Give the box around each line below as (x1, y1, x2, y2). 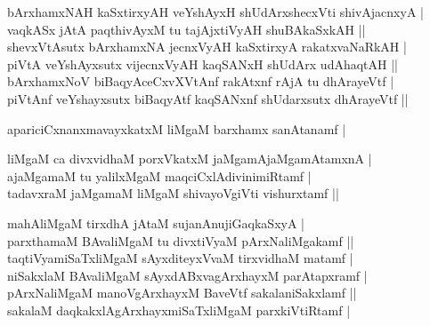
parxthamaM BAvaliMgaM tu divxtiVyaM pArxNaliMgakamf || (7, 231, 354, 250)
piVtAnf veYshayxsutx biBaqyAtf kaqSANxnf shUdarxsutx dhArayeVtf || (7, 89, 409, 107)
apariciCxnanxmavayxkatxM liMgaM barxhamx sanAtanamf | (7, 119, 346, 138)
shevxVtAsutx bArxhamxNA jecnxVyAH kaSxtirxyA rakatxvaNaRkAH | (7, 37, 407, 56)
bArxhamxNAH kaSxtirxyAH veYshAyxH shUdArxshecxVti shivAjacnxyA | (7, 3, 424, 20)
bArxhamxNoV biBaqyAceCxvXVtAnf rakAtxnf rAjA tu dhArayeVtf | (7, 72, 394, 91)
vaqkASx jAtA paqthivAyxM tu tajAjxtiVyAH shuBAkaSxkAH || (7, 20, 366, 38)
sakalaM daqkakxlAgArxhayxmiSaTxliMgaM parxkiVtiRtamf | (7, 300, 351, 319)
